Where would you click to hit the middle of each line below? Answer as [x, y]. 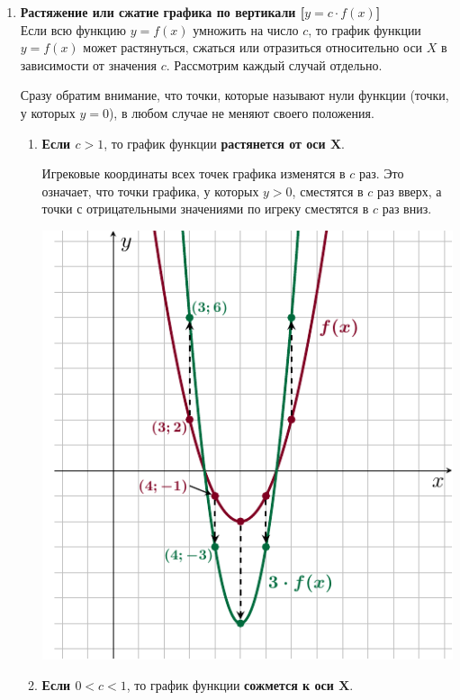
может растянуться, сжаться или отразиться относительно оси [253, 47]
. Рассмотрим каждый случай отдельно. [274, 64]
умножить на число [246, 29]
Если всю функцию [73, 29]
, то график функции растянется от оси [215, 143]
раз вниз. [407, 209]
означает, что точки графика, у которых [150, 191]
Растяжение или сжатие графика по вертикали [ [162, 12]
